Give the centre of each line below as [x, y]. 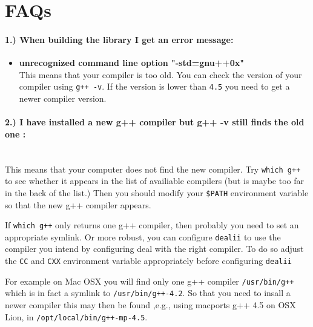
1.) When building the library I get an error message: [119, 39]
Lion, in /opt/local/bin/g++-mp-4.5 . [76, 316]
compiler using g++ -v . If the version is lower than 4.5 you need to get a [154, 86]
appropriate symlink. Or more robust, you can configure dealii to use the [143, 236]
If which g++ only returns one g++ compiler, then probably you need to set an [152, 225]
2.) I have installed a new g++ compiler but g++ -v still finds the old [155, 122]
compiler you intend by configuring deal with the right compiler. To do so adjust [154, 249]
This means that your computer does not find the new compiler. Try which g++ [153, 169]
